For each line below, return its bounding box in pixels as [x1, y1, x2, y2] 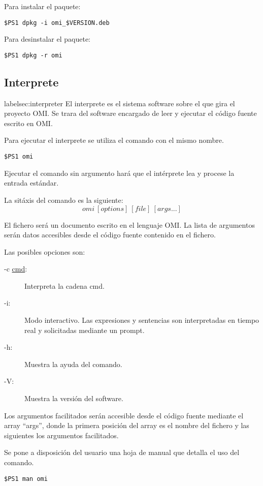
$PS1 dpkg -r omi [4, 51, 62, 59]
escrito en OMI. [4, 117, 53, 128]
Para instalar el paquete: [4, 1, 81, 11]
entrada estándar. [4, 177, 59, 188]
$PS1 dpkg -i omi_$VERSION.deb [4, 19, 110, 26]
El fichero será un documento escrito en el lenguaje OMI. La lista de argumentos [4, 219, 255, 230]
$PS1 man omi [4, 475, 48, 482]
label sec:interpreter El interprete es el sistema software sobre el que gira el [4, 98, 235, 108]
